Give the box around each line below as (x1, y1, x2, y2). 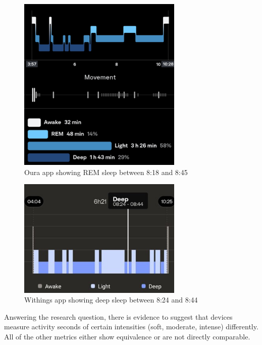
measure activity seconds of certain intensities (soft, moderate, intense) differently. (4, 321, 258, 332)
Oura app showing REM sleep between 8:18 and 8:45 (24, 166, 188, 177)
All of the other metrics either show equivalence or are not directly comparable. (4, 331, 250, 342)
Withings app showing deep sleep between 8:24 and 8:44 (24, 294, 198, 305)
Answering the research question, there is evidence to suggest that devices (4, 311, 233, 322)
